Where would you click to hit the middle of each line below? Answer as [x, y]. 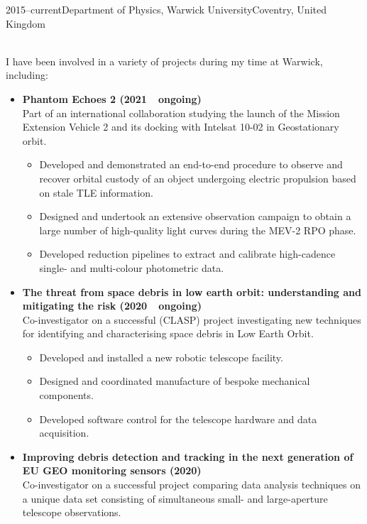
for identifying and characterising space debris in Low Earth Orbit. [168, 333]
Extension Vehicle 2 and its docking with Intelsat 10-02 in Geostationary [181, 127]
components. [66, 395]
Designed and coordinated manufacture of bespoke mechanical [175, 381]
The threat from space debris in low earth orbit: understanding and [192, 291]
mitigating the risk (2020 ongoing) [112, 306]
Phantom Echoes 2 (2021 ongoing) [112, 98]
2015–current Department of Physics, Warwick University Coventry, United [166, 9]
